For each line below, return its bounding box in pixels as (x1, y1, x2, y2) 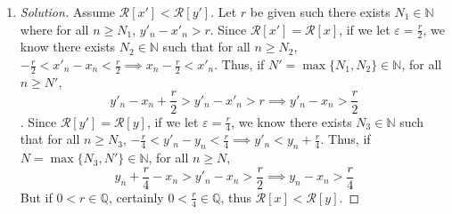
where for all (20, 20, 89, 38)
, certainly (108, 187, 164, 206)
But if (20, 187, 53, 206)
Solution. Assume (20, 3, 116, 20)
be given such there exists (250, 3, 390, 20)
